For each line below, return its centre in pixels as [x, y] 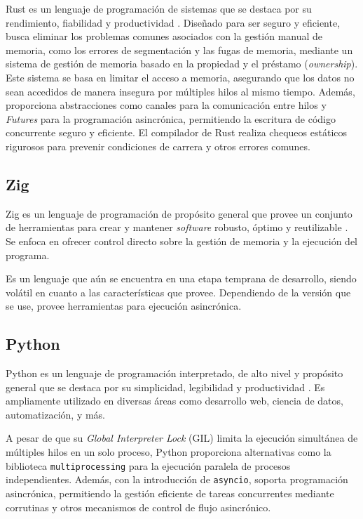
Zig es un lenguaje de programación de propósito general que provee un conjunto [179, 213]
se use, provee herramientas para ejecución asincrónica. [124, 306]
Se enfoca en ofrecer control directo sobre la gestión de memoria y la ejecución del [181, 241]
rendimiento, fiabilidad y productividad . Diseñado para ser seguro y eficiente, [173, 22]
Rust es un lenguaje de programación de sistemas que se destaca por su [159, 8]
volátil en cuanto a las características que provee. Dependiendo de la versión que [178, 292]
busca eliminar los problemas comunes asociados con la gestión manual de [164, 36]
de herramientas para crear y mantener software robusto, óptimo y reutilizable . [177, 227]
